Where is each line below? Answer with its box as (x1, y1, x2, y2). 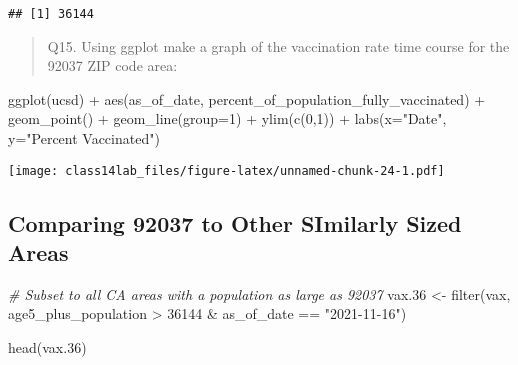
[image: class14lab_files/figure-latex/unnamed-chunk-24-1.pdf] (8, 163, 445, 178)
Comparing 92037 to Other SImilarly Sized (8, 207, 462, 238)
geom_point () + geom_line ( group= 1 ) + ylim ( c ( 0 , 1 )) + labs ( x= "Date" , (8, 108, 447, 129)
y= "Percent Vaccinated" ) (8, 128, 160, 149)
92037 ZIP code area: (47, 55, 178, 76)
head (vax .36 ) (8, 337, 87, 358)
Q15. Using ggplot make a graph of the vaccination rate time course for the (47, 35, 510, 56)
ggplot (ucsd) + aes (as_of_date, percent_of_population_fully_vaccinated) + (8, 88, 486, 109)
